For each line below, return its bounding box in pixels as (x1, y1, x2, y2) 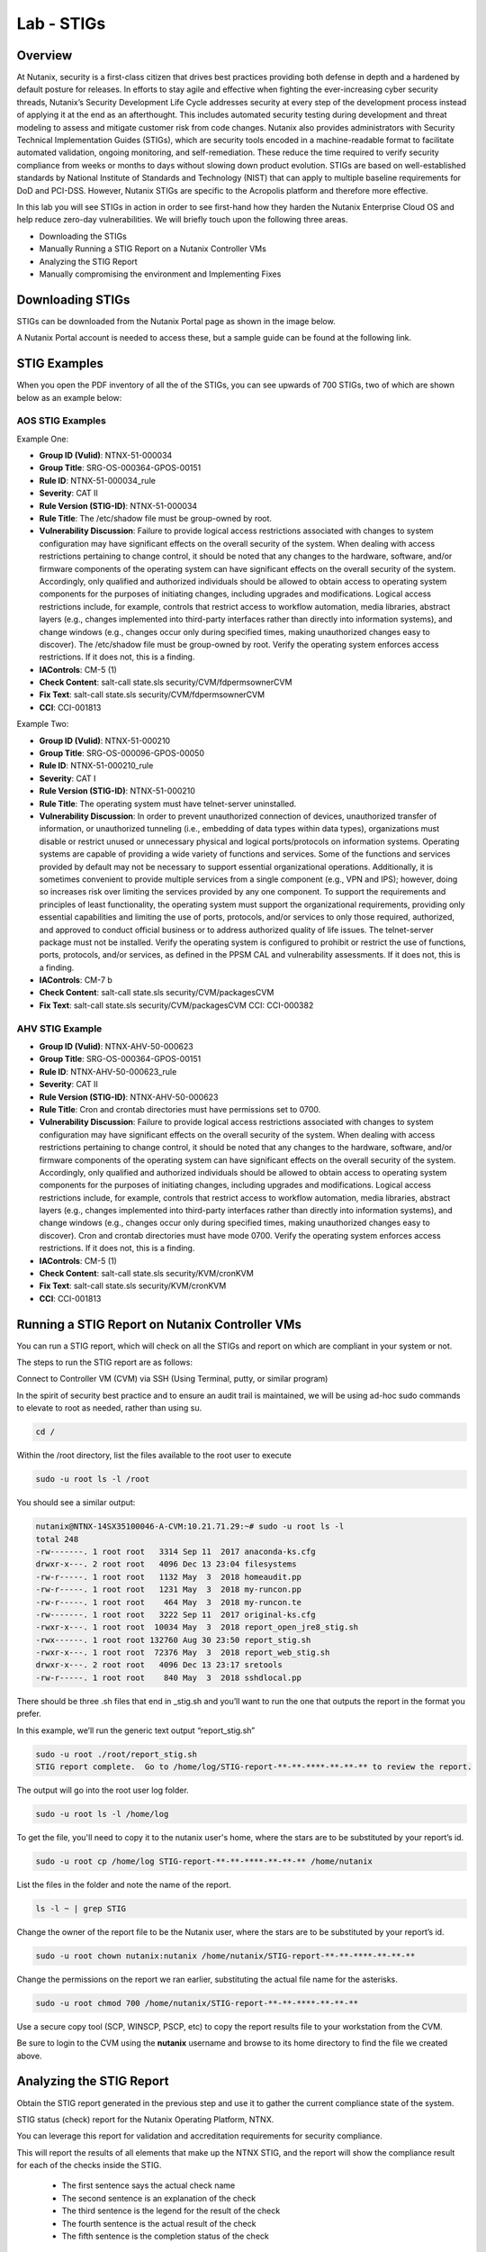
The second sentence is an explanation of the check (61, 2193, 256, 2203)
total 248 (35, 1534, 79, 1544)
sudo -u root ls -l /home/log (35, 1809, 169, 1819)
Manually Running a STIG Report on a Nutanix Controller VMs (39, 243, 267, 254)
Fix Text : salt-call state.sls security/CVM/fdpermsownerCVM (39, 689, 265, 700)
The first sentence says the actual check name (61, 2180, 236, 2191)
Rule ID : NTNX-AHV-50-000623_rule (39, 1066, 177, 1076)
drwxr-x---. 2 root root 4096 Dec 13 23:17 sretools (35, 1660, 283, 1670)
